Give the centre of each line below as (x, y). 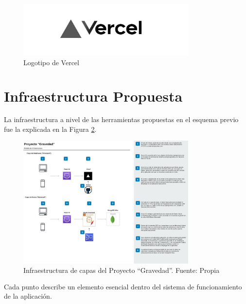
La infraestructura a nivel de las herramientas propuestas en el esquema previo (121, 119)
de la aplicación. (28, 296)
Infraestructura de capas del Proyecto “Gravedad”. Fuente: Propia (122, 270)
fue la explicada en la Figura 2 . (50, 129)
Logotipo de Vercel (51, 63)
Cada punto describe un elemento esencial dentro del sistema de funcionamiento (123, 286)
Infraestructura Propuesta (93, 96)
